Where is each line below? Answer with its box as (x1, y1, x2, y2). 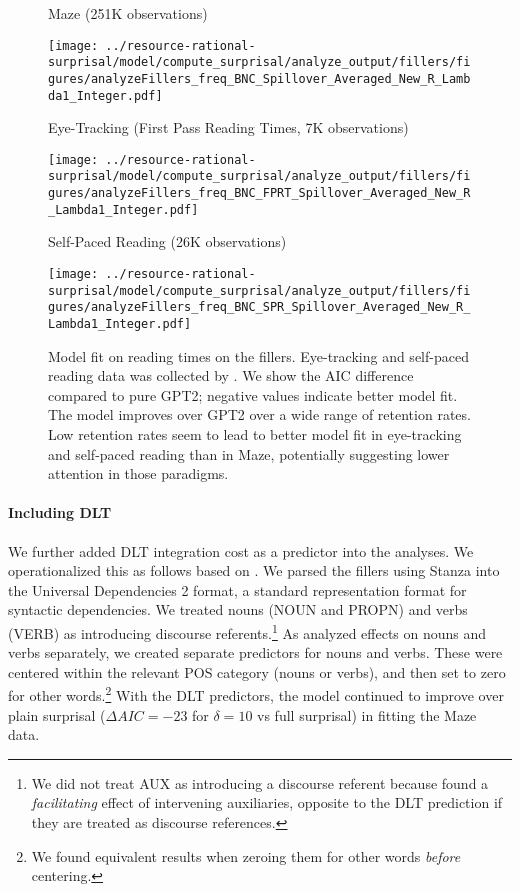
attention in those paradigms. (48, 463, 229, 484)
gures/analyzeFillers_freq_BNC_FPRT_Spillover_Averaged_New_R (48, 186, 471, 201)
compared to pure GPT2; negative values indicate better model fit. (48, 384, 458, 405)
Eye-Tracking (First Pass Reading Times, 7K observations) (48, 117, 409, 138)
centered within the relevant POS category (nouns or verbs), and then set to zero (8, 661, 506, 682)
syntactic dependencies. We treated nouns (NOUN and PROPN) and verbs (8, 599, 468, 620)
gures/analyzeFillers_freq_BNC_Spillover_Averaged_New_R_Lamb (48, 71, 471, 86)
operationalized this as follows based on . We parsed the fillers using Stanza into (8, 560, 500, 581)
